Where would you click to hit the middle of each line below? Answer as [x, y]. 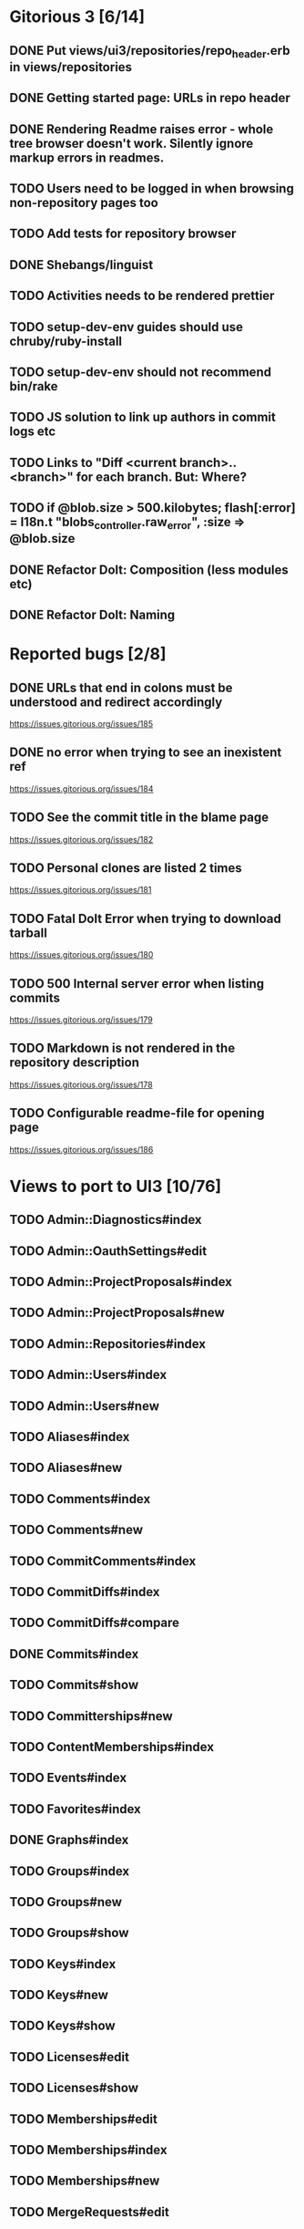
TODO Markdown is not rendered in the [122, 1048]
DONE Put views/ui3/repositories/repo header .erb [150, 52]
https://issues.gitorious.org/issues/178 [81, 1084]
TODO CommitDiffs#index [85, 1592]
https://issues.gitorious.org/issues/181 [81, 890]
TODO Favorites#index [75, 1809]
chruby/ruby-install [66, 341]
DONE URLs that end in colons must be [122, 687]
